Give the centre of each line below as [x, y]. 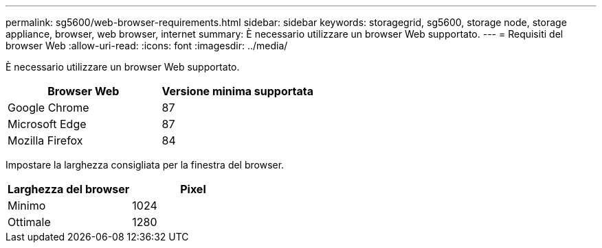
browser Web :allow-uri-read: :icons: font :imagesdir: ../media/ [147, 46]
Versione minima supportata [238, 91]
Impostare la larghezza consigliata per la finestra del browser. [145, 165]
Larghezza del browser [69, 189]
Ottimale [29, 222]
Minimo [27, 206]
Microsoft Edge [47, 124]
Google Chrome [48, 108]
